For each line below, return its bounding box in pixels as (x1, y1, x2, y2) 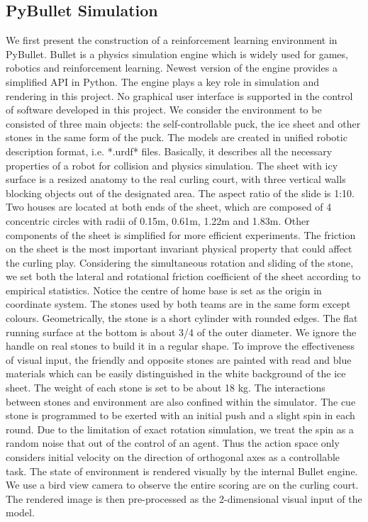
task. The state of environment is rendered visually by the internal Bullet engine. (6, 463, 358, 478)
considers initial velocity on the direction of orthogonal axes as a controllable (6, 450, 340, 465)
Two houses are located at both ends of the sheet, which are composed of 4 (6, 199, 332, 214)
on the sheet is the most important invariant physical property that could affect (6, 241, 352, 256)
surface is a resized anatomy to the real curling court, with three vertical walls (6, 172, 346, 187)
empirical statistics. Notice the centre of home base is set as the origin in (6, 282, 322, 297)
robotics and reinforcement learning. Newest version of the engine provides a (6, 60, 338, 75)
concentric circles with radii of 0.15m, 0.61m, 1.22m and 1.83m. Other (6, 213, 310, 228)
